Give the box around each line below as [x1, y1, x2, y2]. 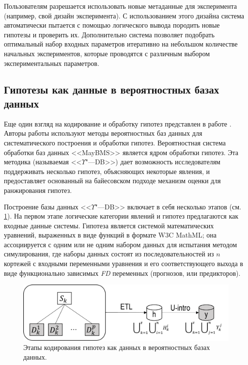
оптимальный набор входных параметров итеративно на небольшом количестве [4, 39, 238, 49]
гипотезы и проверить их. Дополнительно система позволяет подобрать [4, 29, 215, 39]
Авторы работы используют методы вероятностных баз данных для [4, 128, 202, 138]
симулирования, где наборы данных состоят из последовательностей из [4, 249, 214, 259]
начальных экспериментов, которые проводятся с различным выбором [4, 48, 210, 58]
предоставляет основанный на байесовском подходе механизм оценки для [4, 175, 221, 186]
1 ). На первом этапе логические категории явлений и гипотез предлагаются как [4, 211, 239, 221]
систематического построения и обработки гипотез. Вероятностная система [4, 137, 226, 147]
